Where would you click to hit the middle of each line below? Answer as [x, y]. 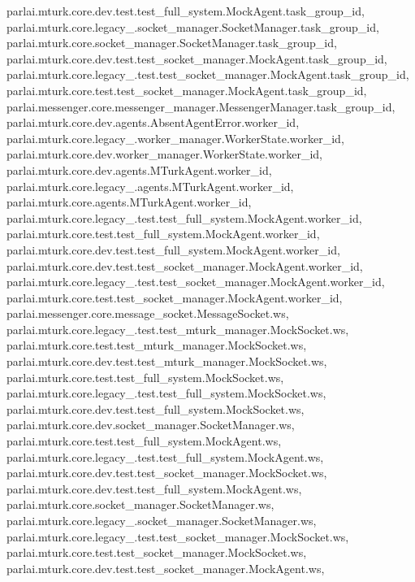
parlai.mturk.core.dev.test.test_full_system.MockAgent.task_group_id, [186, 11]
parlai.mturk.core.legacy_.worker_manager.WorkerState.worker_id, [175, 138]
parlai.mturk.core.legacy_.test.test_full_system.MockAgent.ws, [165, 456]
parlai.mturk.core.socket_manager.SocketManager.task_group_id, [172, 43]
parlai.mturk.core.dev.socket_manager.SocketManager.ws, [151, 425]
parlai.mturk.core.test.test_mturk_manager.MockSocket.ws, [157, 345]
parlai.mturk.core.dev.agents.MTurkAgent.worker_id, [139, 169]
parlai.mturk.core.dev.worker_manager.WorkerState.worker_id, [164, 154]
